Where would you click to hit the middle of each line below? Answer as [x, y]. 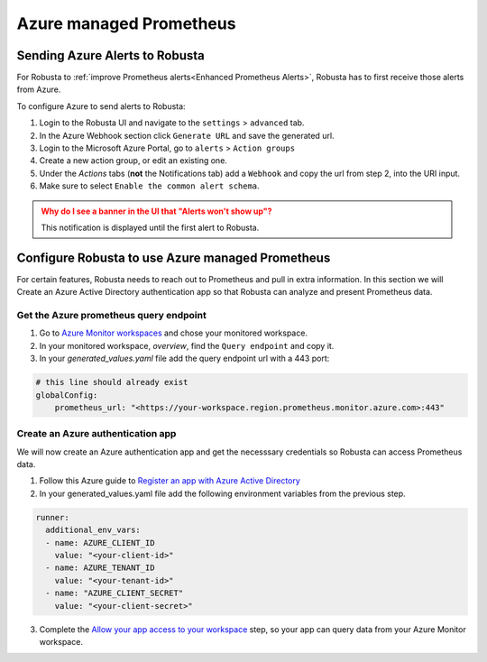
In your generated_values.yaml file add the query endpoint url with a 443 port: [184, 359]
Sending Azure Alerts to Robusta [110, 55]
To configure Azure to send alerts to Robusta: [101, 106]
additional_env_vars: [93, 530]
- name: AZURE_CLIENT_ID [100, 542]
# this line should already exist [112, 382]
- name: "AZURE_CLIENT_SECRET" [115, 593]
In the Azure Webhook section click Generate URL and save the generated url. [187, 135]
